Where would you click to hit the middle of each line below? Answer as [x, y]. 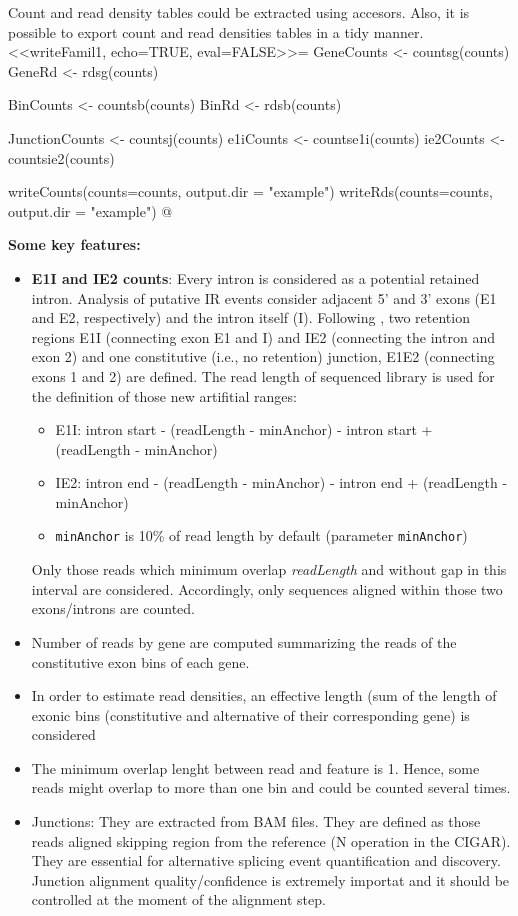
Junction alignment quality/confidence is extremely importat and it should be [270, 879]
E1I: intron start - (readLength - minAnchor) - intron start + [244, 429]
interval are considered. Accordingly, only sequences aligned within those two [267, 588]
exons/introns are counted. [113, 608]
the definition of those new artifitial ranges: [164, 395]
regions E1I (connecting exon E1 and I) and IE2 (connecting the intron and [263, 336]
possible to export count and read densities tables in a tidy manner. [216, 31]
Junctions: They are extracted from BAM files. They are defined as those [256, 821]
